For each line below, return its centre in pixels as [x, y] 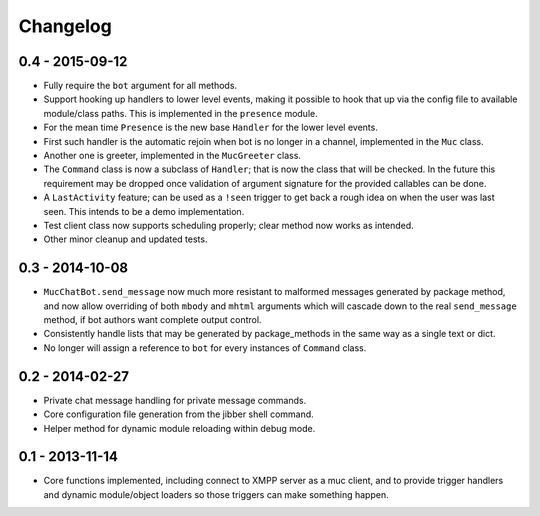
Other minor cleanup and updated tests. [125, 239]
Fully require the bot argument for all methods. [140, 86]
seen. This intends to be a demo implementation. [144, 211]
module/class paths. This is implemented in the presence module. [181, 113]
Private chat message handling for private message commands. [175, 400]
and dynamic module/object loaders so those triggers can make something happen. [216, 494]
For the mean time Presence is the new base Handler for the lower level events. [211, 127]
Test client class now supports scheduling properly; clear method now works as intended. [228, 225]
